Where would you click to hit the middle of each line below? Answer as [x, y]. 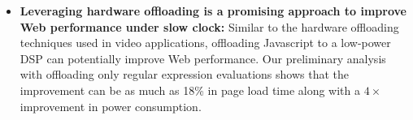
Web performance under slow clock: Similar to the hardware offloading [209, 26]
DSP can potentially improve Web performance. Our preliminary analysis [203, 58]
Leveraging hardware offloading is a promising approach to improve [213, 11]
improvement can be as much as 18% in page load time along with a [190, 90]
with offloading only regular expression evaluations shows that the [184, 74]
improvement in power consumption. [111, 106]
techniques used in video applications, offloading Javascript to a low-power [205, 43]
